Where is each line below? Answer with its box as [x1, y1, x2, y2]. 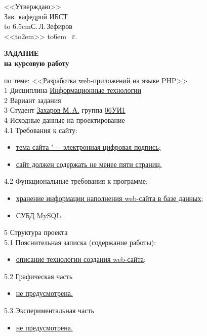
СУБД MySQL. [16, 210, 63, 220]
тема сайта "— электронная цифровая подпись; [16, 142, 161, 152]
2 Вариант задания [4, 94, 61, 105]
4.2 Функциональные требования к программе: [4, 176, 148, 186]
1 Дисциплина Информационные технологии [4, 85, 142, 95]
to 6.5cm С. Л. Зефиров [4, 21, 72, 31]
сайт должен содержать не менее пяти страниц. [16, 158, 162, 169]
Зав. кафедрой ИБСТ [4, 11, 68, 21]
